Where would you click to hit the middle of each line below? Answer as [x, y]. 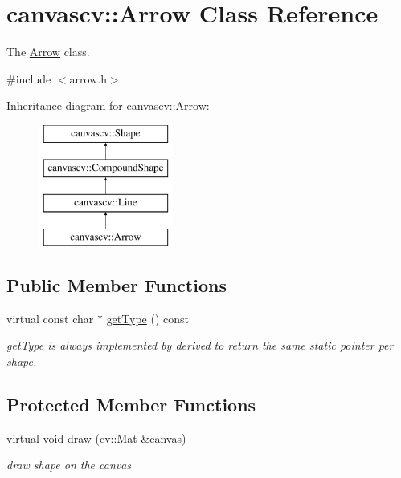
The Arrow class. [48, 52]
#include [29, 78]
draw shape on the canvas [69, 465]
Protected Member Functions [131, 405]
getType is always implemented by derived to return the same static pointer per [200, 345]
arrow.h [88, 78]
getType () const [147, 318]
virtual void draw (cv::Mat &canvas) [96, 437]
